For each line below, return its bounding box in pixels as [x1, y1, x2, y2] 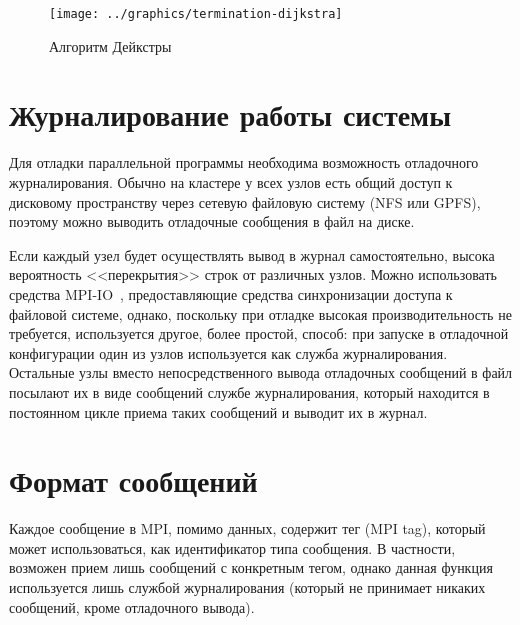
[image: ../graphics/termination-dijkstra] [49, 7, 343, 21]
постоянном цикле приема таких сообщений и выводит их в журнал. [9, 401, 428, 422]
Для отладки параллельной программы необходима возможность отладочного [9, 152, 479, 173]
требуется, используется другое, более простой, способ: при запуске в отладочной [9, 323, 509, 344]
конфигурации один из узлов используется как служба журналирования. [9, 342, 448, 363]
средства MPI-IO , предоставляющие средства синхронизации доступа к [9, 283, 453, 304]
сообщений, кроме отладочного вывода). [9, 596, 255, 617]
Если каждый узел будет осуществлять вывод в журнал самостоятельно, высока [9, 244, 495, 265]
